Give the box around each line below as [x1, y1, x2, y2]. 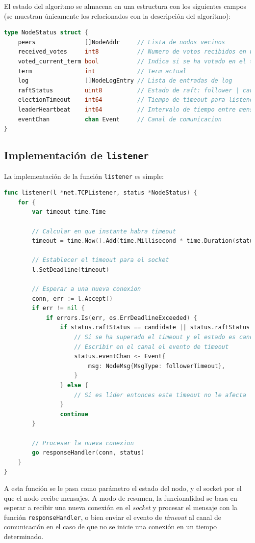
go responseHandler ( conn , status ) [32, 449, 145, 457]
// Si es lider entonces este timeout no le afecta [74, 391, 246, 399]
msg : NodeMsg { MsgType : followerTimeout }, [88, 362, 226, 370]
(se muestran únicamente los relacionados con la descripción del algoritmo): [4, 10, 231, 21]
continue [60, 410, 88, 418]
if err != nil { [32, 305, 85, 312]
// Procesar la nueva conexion [32, 439, 134, 447]
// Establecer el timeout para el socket [32, 257, 169, 264]
